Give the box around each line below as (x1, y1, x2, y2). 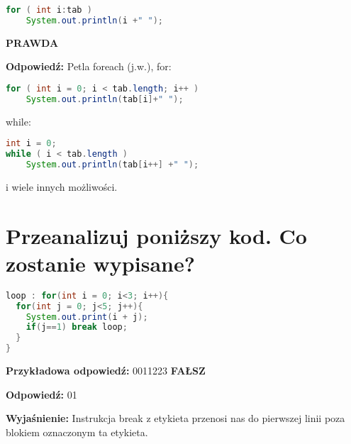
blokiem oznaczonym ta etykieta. (6, 424, 148, 439)
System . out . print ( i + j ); (26, 311, 148, 322)
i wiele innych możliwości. (6, 179, 118, 194)
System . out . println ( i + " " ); (26, 15, 164, 26)
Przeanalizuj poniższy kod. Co (6, 221, 307, 250)
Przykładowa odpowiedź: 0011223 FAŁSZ (6, 363, 206, 378)
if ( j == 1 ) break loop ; (26, 322, 128, 333)
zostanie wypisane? (6, 248, 195, 277)
